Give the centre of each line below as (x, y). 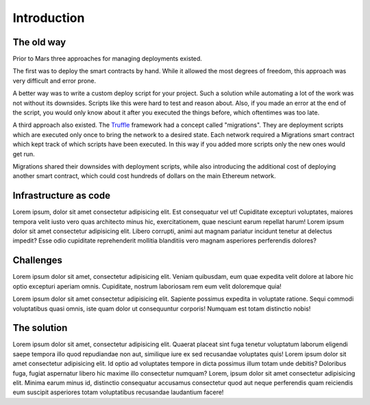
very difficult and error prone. (54, 81)
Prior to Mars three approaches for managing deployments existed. (107, 59)
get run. (24, 154)
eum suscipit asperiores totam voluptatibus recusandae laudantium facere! (118, 392)
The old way (39, 42)
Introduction (49, 18)
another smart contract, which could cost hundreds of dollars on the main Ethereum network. (145, 176)
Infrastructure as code (62, 196)
